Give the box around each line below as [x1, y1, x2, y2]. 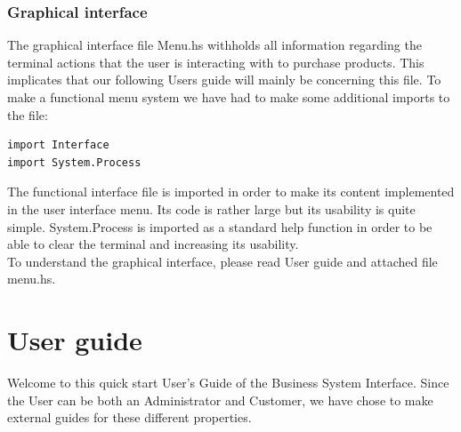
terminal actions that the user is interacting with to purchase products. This [7, 52, 425, 71]
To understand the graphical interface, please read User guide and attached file [7, 252, 438, 270]
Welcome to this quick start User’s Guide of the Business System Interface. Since [7, 373, 449, 392]
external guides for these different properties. [7, 408, 252, 427]
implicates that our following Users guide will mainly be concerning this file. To [7, 70, 441, 89]
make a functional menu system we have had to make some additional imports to [7, 88, 450, 106]
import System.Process [7, 156, 142, 169]
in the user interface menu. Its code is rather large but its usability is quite [7, 199, 416, 218]
